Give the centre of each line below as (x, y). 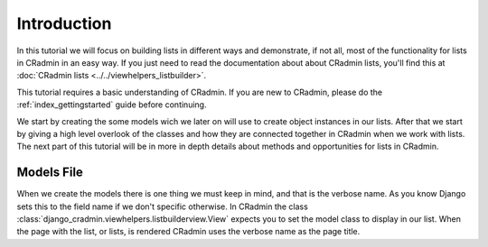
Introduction (64, 23)
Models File (50, 173)
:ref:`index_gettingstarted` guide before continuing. (112, 105)
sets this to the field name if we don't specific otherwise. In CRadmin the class (163, 206)
